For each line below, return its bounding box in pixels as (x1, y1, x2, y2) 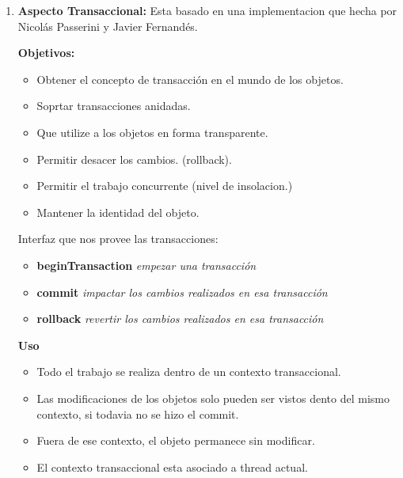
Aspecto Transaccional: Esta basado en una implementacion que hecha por (17, 2, 397, 18)
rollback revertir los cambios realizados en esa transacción (36, 310, 324, 327)
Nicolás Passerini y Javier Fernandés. (17, 17, 198, 34)
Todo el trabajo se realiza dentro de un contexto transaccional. (36, 363, 341, 380)
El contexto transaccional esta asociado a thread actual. (36, 458, 308, 475)
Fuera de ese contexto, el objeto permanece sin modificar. (36, 432, 315, 449)
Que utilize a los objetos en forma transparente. (36, 123, 268, 140)
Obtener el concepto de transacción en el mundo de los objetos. (36, 70, 344, 87)
